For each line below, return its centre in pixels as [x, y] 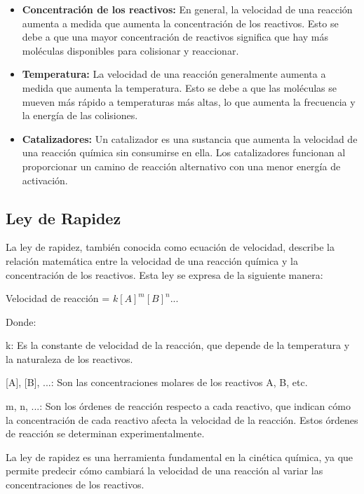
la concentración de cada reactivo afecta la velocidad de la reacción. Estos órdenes [182, 419]
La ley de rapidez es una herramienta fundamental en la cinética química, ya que [180, 457]
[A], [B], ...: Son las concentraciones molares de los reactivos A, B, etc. [157, 382]
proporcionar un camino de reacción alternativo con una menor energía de [181, 166]
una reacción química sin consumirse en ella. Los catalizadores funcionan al [184, 152]
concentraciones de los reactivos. [75, 485]
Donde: [21, 321]
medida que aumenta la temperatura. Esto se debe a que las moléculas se [180, 87]
